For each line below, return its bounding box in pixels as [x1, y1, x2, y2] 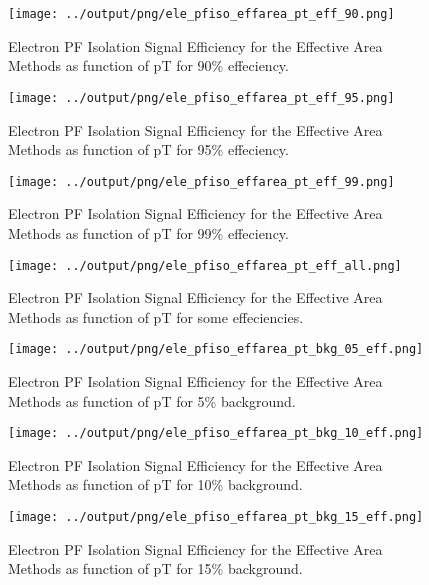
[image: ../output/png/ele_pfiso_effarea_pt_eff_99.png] [8, 174, 395, 189]
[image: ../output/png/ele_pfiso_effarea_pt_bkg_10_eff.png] [8, 426, 424, 441]
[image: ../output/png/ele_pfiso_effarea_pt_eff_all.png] [8, 258, 402, 273]
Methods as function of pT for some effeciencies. [8, 306, 304, 327]
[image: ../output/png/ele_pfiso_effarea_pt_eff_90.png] [8, 7, 395, 21]
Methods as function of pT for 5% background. [8, 390, 296, 411]
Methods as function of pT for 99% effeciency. [8, 222, 289, 243]
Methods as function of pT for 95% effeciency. [8, 139, 289, 160]
